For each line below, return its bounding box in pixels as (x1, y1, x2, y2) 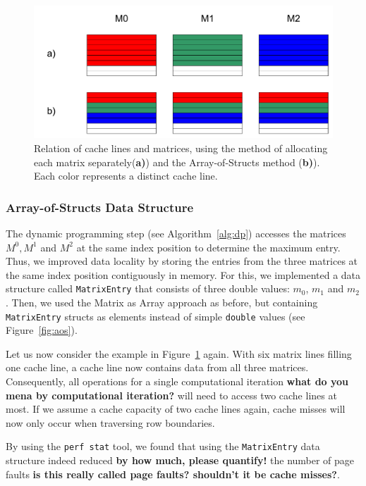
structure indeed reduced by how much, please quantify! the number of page (6, 453, 355, 468)
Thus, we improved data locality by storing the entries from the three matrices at (6, 254, 358, 268)
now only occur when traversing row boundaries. (6, 415, 215, 430)
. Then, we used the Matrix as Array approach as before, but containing (6, 295, 318, 310)
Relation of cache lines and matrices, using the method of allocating (34, 140, 328, 155)
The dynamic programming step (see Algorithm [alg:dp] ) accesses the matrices (6, 225, 346, 240)
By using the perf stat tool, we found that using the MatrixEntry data (6, 439, 320, 454)
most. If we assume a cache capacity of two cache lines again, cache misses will (6, 401, 346, 416)
